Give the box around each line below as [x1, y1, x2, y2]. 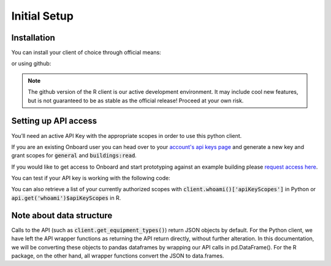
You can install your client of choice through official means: [11, 49, 162, 56]
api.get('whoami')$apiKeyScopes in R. [11, 194, 121, 202]
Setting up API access [11, 116, 97, 126]
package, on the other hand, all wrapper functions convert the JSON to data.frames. [11, 252, 224, 259]
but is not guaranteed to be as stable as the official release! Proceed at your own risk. [28, 97, 244, 104]
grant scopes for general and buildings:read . [11, 152, 137, 159]
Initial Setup [11, 9, 74, 23]
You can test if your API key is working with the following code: [11, 175, 171, 182]
